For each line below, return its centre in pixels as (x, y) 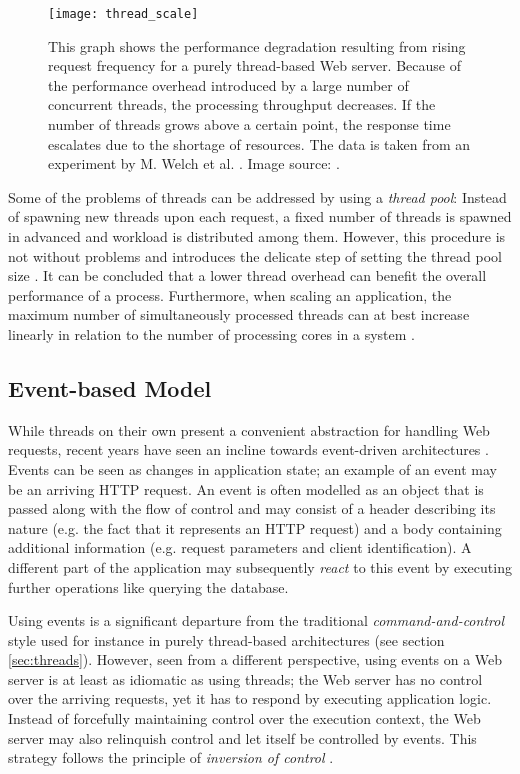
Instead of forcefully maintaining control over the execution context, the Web (244, 718)
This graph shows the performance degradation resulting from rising (257, 45)
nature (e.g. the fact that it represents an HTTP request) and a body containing (255, 527)
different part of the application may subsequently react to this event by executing (260, 566)
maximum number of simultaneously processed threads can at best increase (239, 314)
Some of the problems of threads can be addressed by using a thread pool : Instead (257, 196)
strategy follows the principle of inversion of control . (171, 757)
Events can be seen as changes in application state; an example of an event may (252, 468)
